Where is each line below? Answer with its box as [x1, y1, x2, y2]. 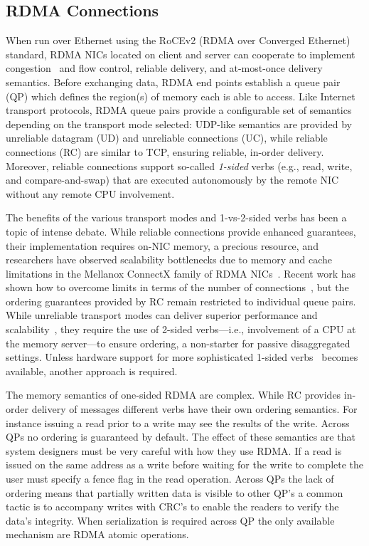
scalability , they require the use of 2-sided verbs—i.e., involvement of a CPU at [6, 322, 356, 337]
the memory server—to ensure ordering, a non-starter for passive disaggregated [6, 335, 351, 350]
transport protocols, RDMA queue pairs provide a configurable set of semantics [6, 103, 352, 117]
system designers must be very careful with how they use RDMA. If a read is [6, 443, 342, 458]
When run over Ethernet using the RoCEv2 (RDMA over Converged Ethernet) [6, 33, 351, 48]
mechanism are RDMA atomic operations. [6, 527, 189, 542]
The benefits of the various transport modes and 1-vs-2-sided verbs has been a [6, 210, 347, 225]
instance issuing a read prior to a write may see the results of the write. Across [6, 415, 350, 430]
